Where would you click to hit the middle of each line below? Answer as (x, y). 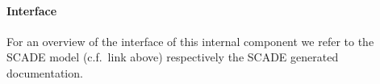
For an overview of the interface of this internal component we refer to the (190, 41)
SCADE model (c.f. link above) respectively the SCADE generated (173, 57)
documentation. (45, 72)
